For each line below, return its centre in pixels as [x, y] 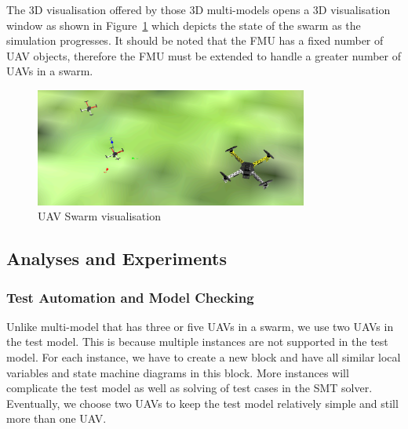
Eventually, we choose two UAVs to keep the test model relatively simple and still [202, 403]
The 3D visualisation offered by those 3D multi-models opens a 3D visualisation [199, 9]
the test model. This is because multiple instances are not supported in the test [197, 342]
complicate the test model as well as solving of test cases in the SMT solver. [189, 388]
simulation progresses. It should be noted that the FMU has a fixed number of [195, 40]
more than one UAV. [56, 418]
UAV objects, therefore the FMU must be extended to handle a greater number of [204, 55]
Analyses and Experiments [117, 258]
